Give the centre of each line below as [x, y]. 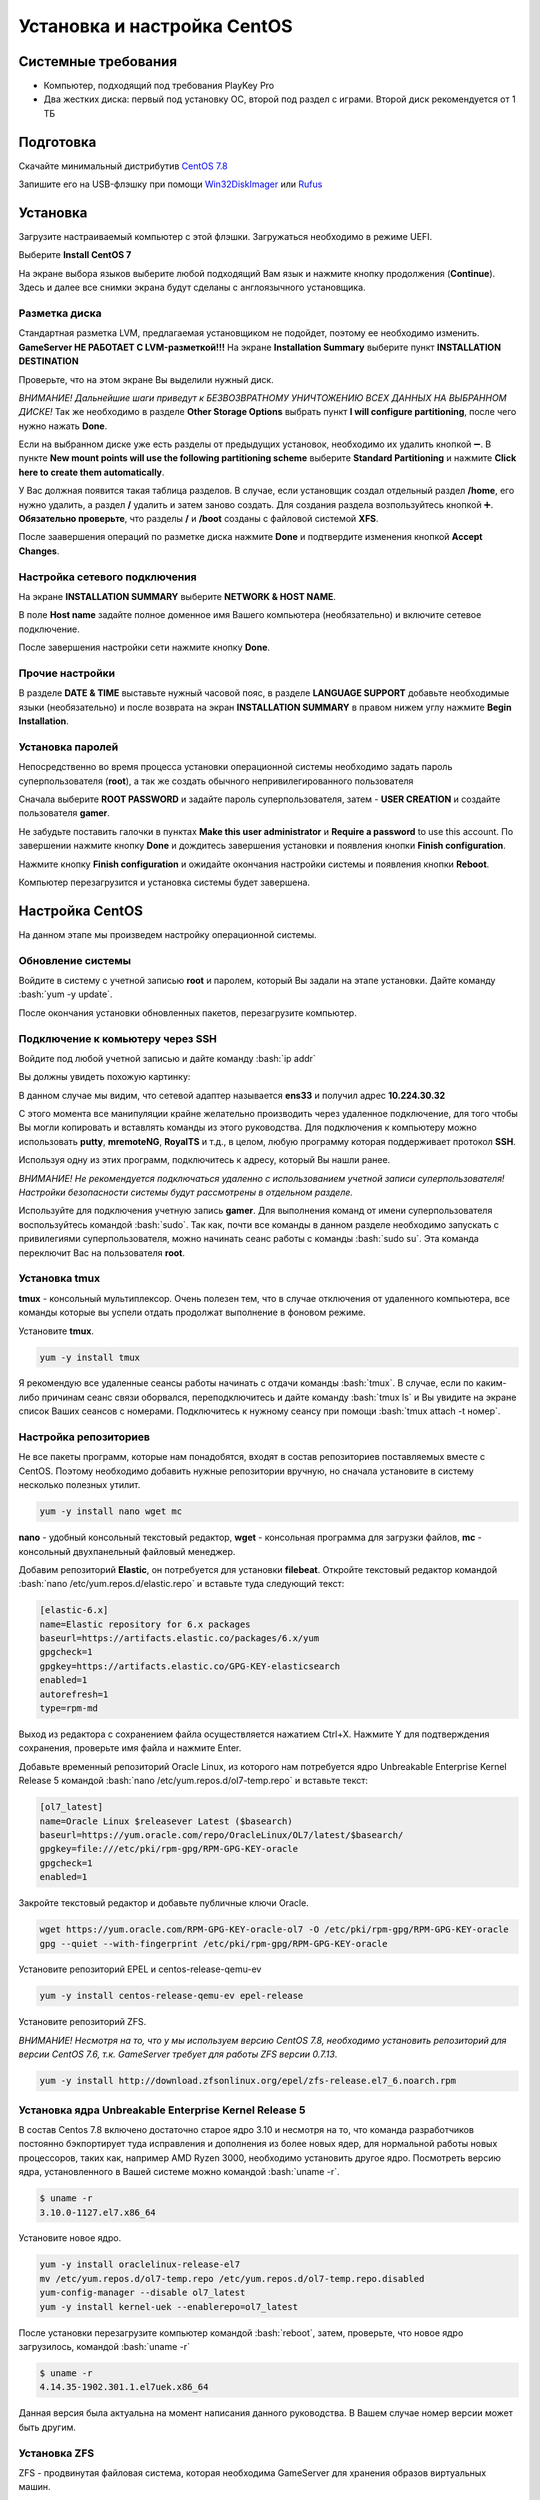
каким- [491, 1383]
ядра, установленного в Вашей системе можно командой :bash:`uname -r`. [179, 2172]
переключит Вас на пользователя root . [101, 1252]
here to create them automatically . [91, 472]
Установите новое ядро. [70, 2238]
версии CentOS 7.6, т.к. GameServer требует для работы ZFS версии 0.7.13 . [178, 2054]
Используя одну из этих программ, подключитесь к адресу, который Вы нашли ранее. [204, 1160]
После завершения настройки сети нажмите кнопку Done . [144, 647]
